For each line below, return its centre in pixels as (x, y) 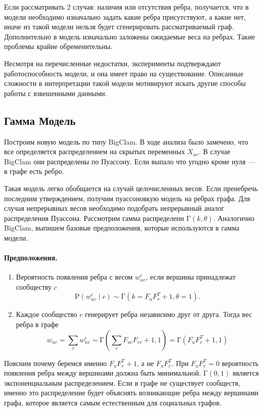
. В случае (214, 151)
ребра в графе (37, 324)
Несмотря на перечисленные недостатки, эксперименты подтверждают (113, 63)
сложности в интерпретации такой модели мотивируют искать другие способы (125, 83)
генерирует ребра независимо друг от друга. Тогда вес (168, 314)
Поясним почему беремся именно (55, 363)
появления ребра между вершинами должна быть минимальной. (103, 373)
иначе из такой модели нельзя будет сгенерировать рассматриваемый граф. (119, 27)
